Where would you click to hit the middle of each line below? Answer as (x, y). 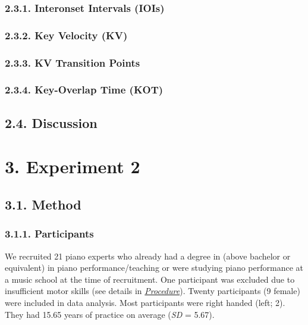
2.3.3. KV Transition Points (73, 62)
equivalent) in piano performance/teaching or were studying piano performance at (154, 268)
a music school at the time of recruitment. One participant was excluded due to (150, 279)
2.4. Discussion (51, 122)
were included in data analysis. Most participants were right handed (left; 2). (145, 302)
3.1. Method (43, 204)
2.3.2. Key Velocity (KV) (66, 35)
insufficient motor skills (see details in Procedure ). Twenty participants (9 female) (153, 291)
